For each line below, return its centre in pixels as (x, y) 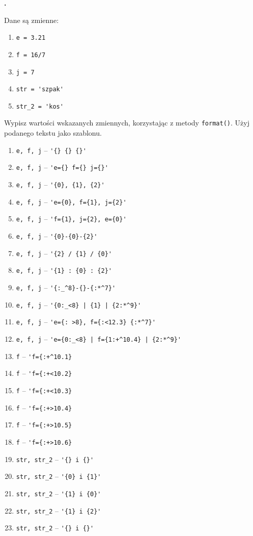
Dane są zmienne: (32, 20)
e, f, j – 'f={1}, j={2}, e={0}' (71, 219)
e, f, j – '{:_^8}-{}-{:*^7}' (66, 287)
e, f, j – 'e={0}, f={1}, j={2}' (71, 201)
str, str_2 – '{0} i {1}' (59, 476)
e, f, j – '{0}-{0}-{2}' (57, 236)
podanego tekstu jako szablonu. (53, 133)
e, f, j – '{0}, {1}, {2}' (60, 184)
